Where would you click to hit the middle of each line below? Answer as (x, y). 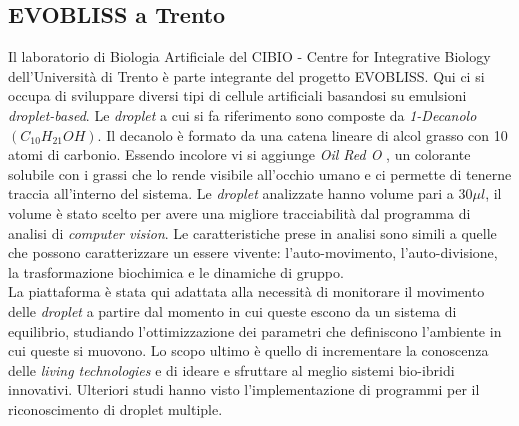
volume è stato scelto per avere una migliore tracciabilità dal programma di (239, 212)
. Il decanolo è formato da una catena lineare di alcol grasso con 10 (302, 134)
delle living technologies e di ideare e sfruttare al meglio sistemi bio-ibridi (231, 369)
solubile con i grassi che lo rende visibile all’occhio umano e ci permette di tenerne (260, 173)
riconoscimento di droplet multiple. (115, 408)
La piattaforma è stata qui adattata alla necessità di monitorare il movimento (246, 291)
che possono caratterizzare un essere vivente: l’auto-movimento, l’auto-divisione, (253, 252)
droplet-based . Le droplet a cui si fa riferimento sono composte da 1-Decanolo (242, 114)
